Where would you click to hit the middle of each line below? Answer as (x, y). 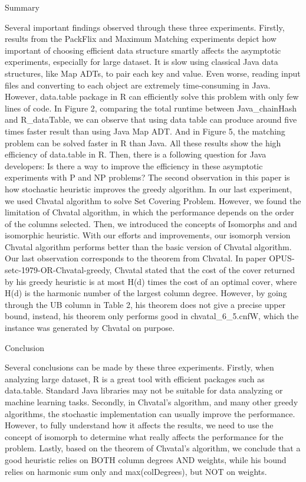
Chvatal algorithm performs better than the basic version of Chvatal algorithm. (148, 246)
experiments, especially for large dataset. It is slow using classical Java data (142, 62)
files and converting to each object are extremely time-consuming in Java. (138, 85)
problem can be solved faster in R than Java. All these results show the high (143, 142)
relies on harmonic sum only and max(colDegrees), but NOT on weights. (136, 471)
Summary (22, 7)
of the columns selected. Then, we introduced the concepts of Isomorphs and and (151, 223)
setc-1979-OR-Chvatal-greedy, (58, 270)
